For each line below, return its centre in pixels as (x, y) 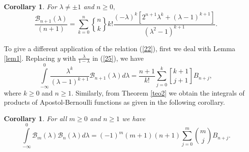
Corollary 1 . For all (35, 118)
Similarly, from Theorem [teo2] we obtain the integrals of (160, 92)
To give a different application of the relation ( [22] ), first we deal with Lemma (120, 48)
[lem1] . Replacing (30, 58)
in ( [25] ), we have (118, 58)
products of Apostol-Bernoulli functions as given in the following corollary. (115, 102)
